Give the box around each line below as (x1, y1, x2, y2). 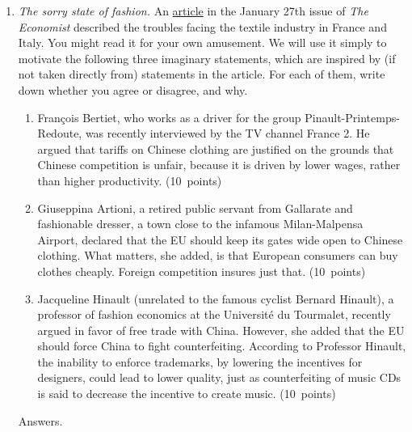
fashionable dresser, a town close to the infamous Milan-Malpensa (37, 215, 364, 232)
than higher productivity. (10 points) (37, 172, 222, 188)
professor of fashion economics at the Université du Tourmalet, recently (37, 306, 391, 323)
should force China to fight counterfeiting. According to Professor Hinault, (37, 337, 406, 354)
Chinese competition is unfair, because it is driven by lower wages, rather (37, 156, 401, 173)
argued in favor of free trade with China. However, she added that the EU (37, 321, 405, 338)
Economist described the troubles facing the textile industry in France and (18, 18, 387, 35)
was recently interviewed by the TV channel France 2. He (85, 125, 370, 142)
